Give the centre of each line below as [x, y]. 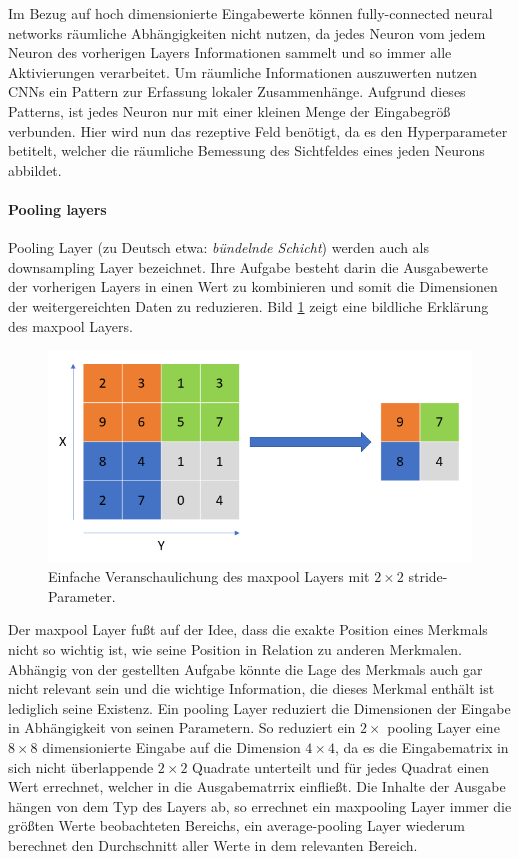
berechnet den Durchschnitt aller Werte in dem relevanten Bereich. [213, 845]
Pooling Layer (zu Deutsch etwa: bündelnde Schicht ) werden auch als [218, 247]
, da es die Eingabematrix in [421, 747]
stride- [428, 576]
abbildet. [35, 169]
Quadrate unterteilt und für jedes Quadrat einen [341, 766]
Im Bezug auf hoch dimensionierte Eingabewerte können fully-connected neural [250, 13]
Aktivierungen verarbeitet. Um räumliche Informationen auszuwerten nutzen [242, 71]
